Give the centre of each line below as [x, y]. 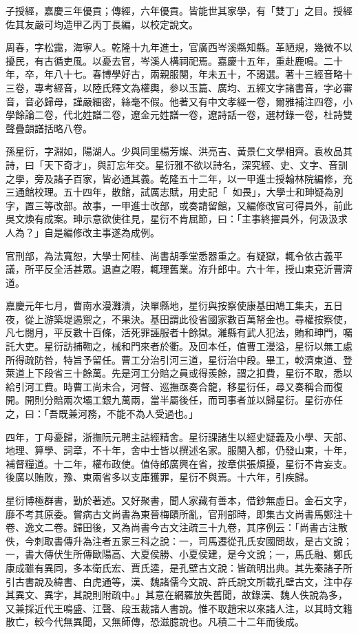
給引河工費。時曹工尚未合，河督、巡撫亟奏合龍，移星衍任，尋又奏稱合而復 [174, 386]
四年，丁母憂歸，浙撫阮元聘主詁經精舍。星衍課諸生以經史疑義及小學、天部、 [179, 436]
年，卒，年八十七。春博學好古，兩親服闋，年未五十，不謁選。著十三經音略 [174, 74]
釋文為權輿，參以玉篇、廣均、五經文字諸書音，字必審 [232, 87]
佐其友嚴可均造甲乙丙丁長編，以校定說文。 [102, 24]
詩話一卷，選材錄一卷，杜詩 [280, 115]
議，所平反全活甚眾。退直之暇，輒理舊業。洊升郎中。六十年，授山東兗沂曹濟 [179, 269]
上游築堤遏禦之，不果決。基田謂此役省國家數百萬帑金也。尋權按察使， [193, 319]
